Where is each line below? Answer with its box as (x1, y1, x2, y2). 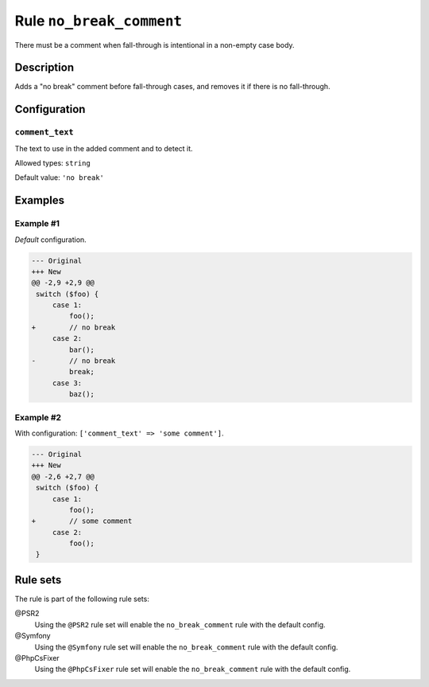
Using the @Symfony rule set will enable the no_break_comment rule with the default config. (34, 642, 338, 652)
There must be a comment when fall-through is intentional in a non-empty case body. (14, 40, 295, 49)
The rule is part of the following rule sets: (14, 594, 150, 603)
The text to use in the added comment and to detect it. (14, 143, 194, 153)
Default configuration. (14, 235, 87, 244)
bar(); (68, 345, 95, 354)
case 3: (52, 378, 83, 388)
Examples (14, 193, 65, 207)
